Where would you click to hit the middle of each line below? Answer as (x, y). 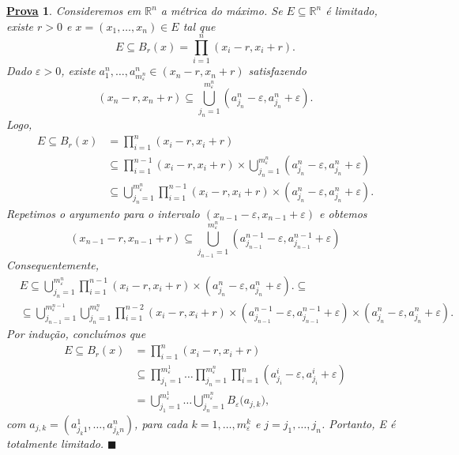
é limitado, (352, 10)
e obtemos (343, 213)
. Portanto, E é (358, 423)
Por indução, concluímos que (76, 334)
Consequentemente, (53, 265)
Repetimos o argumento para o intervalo (103, 213)
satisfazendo (277, 71)
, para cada (161, 423)
